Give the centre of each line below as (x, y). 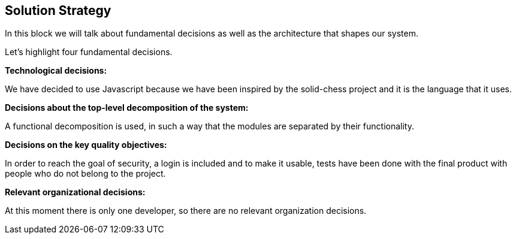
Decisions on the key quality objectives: (86, 145)
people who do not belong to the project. (85, 174)
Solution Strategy (58, 10)
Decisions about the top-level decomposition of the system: (127, 108)
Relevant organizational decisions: (75, 192)
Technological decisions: (56, 71)
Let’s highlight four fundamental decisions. (89, 52)
